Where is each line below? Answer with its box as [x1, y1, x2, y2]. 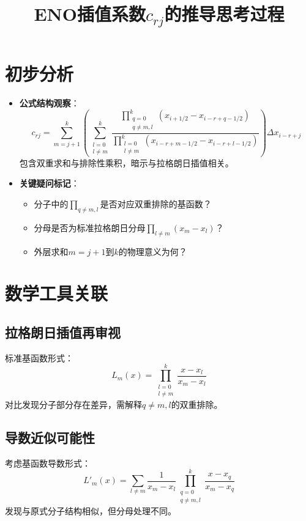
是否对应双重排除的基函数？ [100, 198, 212, 210]
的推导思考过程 [164, 1, 285, 26]
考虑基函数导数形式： [5, 456, 91, 469]
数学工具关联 [5, 281, 108, 306]
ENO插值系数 [34, 1, 146, 26]
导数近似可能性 [5, 427, 95, 446]
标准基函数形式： [5, 351, 73, 364]
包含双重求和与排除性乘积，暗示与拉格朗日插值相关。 [19, 156, 234, 169]
